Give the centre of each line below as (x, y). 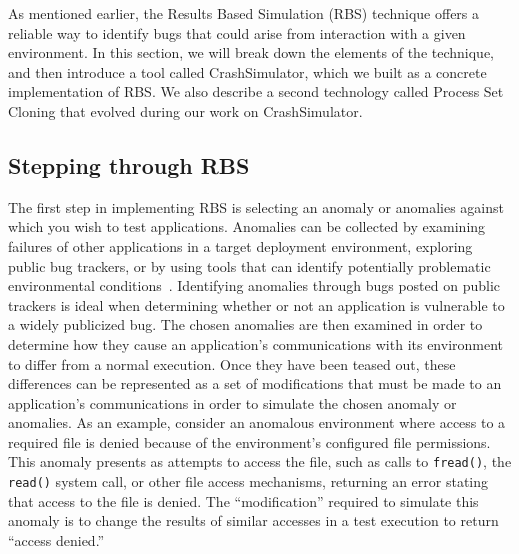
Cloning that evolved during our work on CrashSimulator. (185, 110)
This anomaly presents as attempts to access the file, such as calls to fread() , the (260, 461)
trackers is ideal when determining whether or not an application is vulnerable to (256, 304)
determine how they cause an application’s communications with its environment (256, 343)
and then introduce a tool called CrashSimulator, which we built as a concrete (247, 71)
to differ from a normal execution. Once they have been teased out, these (232, 363)
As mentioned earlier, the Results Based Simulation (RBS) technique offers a (244, 13)
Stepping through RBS (129, 164)
